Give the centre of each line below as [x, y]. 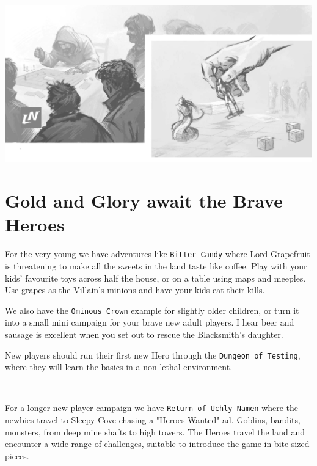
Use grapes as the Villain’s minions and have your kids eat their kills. [135, 290]
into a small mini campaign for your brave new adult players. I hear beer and [150, 322]
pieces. [17, 455]
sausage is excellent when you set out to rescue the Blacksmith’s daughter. [144, 334]
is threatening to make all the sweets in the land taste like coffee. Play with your [156, 265]
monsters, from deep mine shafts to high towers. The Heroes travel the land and [155, 431]
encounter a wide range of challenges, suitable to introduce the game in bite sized [157, 444]
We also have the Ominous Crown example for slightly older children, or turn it [152, 310]
